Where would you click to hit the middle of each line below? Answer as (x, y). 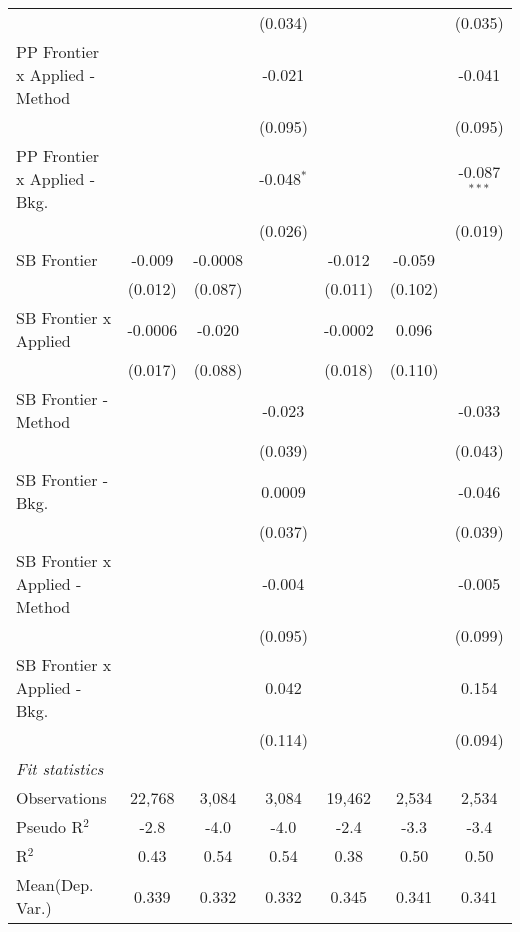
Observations (61, 797)
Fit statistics (60, 768)
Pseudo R (50, 826)
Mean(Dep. (55, 884)
